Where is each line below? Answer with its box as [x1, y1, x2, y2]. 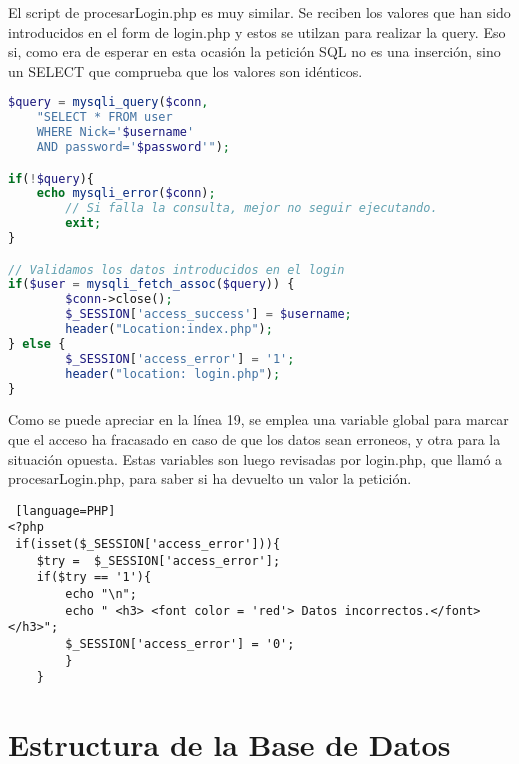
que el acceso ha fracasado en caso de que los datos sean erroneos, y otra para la [8, 429, 501, 450]
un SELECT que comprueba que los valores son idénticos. [8, 60, 363, 81]
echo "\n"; [65, 587, 137, 602]
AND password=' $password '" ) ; [36, 140, 230, 154]
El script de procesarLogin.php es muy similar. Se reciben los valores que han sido [8, 2, 511, 22]
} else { [8, 336, 66, 351]
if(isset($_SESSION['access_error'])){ [15, 537, 281, 552]
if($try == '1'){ [36, 570, 152, 585]
